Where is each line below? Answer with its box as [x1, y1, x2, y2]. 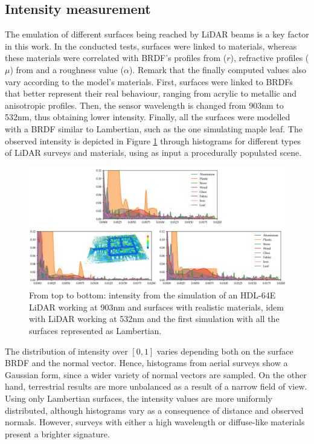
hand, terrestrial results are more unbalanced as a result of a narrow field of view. [5, 380, 307, 393]
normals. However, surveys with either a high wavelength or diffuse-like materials [5, 416, 305, 428]
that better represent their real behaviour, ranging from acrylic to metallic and [5, 87, 297, 100]
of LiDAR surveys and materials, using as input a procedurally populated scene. [5, 146, 302, 159]
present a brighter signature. [5, 427, 110, 440]
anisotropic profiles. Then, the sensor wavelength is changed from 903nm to [5, 98, 284, 111]
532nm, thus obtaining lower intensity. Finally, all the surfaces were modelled [5, 111, 290, 123]
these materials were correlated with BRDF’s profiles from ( [5, 51, 227, 64]
